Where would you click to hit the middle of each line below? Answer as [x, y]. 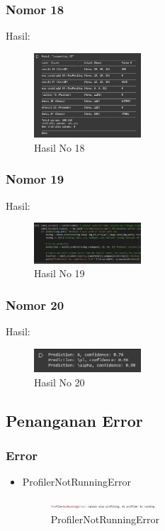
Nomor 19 [35, 179]
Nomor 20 [35, 304]
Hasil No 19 [59, 273]
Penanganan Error [74, 420]
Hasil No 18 [59, 147]
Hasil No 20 [59, 382]
